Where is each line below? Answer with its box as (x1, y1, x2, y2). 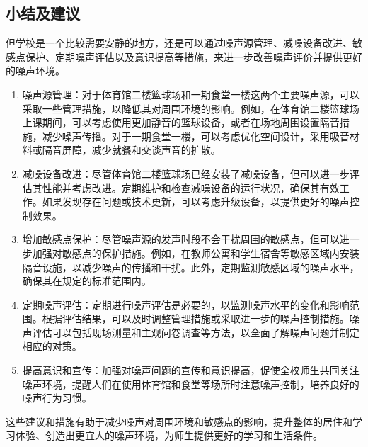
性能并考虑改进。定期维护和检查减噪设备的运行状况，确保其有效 (42, 180, 340, 195)
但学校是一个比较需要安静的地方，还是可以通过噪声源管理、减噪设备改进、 (6, 35, 352, 50)
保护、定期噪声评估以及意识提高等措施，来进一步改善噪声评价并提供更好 (25, 49, 362, 64)
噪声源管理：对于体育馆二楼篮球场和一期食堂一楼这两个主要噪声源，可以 (22, 86, 360, 101)
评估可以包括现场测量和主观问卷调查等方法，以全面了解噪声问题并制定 (32, 324, 360, 339)
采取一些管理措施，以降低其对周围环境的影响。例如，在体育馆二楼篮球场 (22, 101, 360, 115)
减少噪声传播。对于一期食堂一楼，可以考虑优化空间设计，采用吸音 (42, 128, 350, 143)
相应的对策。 (22, 339, 82, 353)
